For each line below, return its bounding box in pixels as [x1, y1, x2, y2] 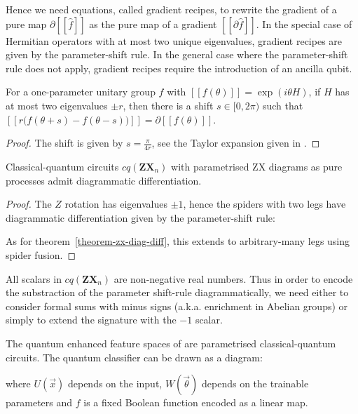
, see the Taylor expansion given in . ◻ [151, 135, 320, 150]
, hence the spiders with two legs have [183, 196, 346, 211]
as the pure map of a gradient [89, 16, 217, 31]
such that [262, 98, 303, 112]
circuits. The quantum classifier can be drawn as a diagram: [6, 349, 263, 364]
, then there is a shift [123, 98, 214, 112]
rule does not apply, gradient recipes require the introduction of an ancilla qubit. [6, 60, 352, 75]
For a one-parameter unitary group [6, 84, 156, 99]
